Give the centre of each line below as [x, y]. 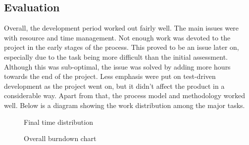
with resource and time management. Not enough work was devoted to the [117, 37]
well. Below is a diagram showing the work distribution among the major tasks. [124, 105]
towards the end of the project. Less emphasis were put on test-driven [110, 76]
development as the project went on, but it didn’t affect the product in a [114, 86]
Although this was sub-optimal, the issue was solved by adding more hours [117, 66]
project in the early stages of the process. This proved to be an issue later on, [122, 47]
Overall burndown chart [60, 138]
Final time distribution [58, 122]
